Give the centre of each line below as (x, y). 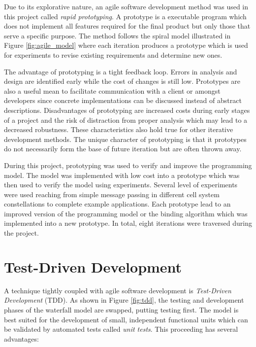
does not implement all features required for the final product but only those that (127, 26)
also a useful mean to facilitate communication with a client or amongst (112, 90)
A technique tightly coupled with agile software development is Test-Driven (118, 290)
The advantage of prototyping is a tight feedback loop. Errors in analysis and (121, 71)
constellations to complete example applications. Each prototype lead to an (117, 204)
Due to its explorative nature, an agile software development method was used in (126, 6)
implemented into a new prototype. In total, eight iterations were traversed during (128, 223)
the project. (21, 233)
